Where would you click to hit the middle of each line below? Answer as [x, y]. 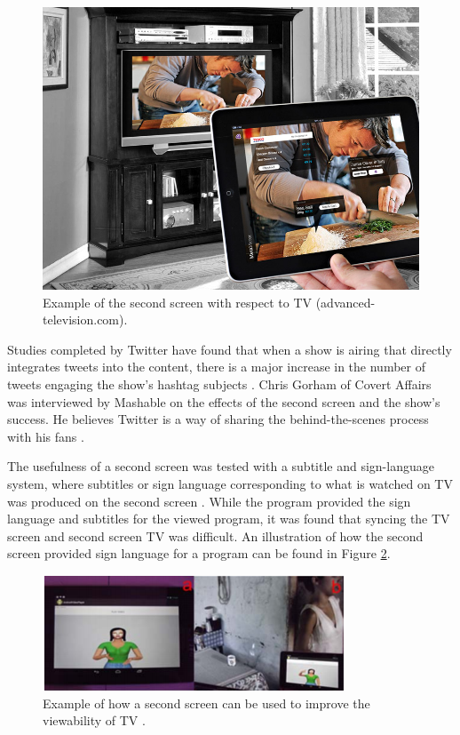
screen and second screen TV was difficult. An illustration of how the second [215, 535]
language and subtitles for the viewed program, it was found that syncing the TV [229, 519]
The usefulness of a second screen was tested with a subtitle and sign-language [221, 466]
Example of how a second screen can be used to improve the [206, 703]
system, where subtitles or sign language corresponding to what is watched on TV [230, 483]
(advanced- [345, 302]
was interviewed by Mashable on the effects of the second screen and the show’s [224, 401]
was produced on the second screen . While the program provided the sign [209, 501]
